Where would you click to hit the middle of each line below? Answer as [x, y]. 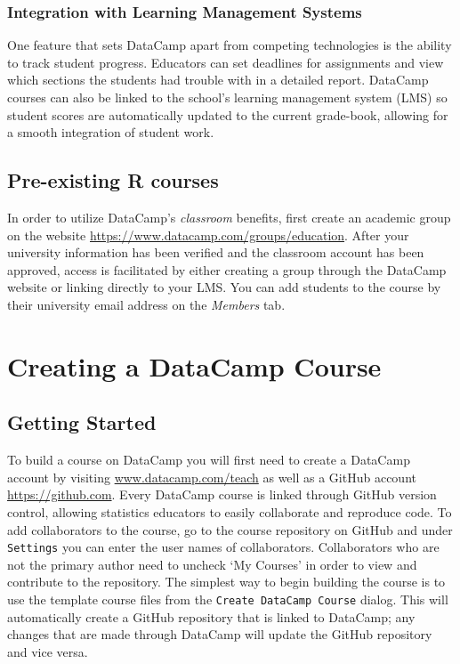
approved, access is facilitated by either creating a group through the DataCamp [227, 269]
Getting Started [82, 422]
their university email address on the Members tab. [146, 304]
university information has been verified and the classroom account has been [216, 252]
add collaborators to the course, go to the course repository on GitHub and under [230, 529]
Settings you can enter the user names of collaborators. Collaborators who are [223, 547]
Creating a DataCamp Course [194, 365]
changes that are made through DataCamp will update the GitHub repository [220, 634]
